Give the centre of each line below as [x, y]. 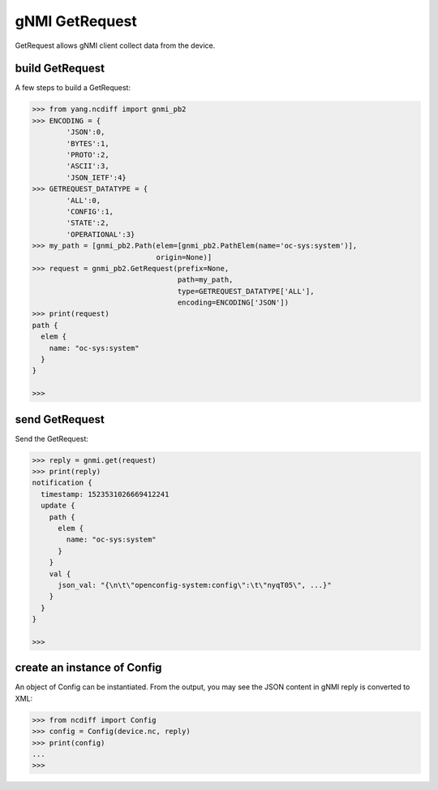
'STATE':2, [88, 223]
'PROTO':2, [88, 155]
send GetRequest [60, 419]
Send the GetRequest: [52, 438]
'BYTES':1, [88, 143]
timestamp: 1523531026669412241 [105, 494]
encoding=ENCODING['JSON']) [233, 303]
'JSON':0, [86, 132]
